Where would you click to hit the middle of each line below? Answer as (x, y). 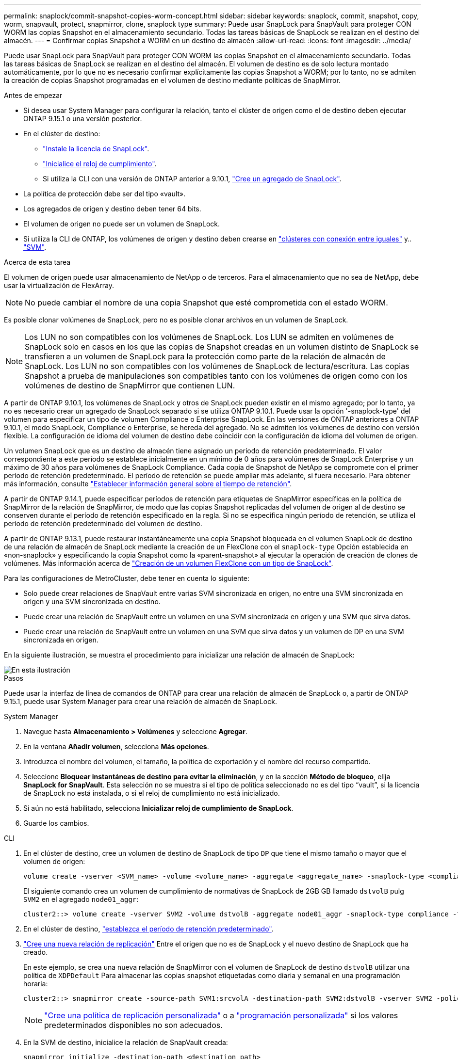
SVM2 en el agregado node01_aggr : (81, 899)
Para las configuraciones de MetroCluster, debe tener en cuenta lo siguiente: (127, 578)
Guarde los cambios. (56, 823)
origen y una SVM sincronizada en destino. (92, 602)
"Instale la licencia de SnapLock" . (96, 149)
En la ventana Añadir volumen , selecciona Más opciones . (116, 746)
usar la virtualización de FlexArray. (59, 285)
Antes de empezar (33, 95)
